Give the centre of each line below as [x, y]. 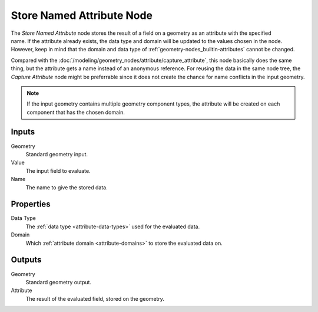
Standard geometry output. [58, 282]
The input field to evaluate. [58, 170]
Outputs [26, 260]
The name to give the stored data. [67, 187]
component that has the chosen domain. [76, 112]
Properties [31, 204]
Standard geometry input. [57, 154]
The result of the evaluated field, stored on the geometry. [95, 298]
